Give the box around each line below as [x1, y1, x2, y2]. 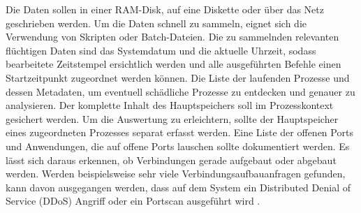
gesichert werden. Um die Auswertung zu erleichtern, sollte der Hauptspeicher [6, 111, 339, 126]
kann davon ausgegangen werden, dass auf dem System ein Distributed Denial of [6, 179, 351, 194]
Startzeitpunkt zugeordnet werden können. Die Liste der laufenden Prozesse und [6, 70, 350, 85]
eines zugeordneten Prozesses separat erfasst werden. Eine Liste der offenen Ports [6, 125, 353, 140]
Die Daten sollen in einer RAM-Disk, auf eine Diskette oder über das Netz [6, 2, 324, 16]
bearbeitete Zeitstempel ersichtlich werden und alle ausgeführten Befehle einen [6, 57, 341, 71]
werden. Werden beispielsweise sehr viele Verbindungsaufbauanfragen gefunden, [6, 166, 346, 181]
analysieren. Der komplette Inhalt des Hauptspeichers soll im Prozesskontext [6, 98, 334, 112]
